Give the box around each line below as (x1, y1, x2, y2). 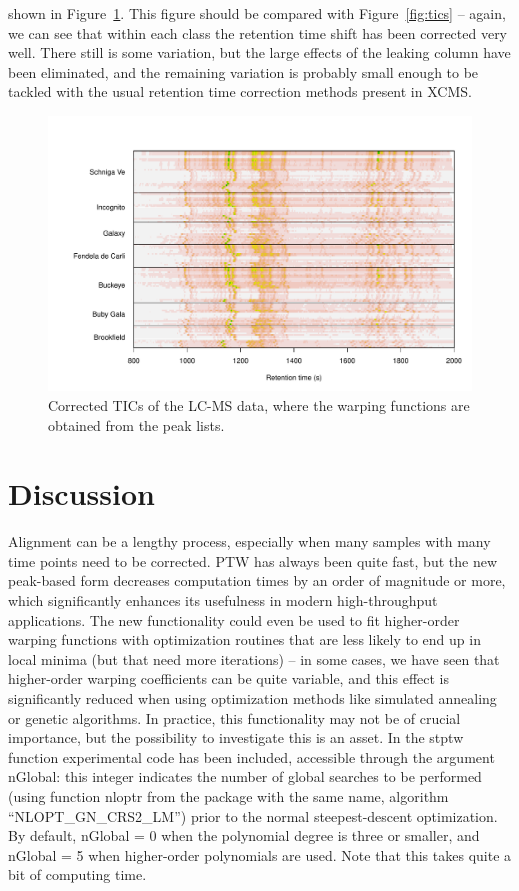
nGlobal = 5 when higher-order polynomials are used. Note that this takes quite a (8, 844, 512, 865)
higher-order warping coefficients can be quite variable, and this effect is (8, 668, 450, 689)
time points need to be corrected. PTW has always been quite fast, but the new (8, 550, 497, 571)
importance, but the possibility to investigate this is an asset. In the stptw (8, 727, 464, 748)
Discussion (8, 473, 155, 514)
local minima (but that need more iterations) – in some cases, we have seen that (8, 648, 500, 669)
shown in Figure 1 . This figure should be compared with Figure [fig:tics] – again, (8, 3, 506, 23)
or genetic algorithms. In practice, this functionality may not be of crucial (8, 707, 461, 728)
